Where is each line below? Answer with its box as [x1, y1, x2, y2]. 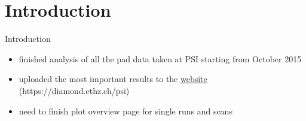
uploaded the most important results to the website [19, 72, 207, 85]
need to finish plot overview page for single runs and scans [19, 104, 232, 117]
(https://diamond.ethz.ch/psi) [19, 84, 130, 96]
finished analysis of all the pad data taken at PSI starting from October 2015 [19, 52, 302, 65]
